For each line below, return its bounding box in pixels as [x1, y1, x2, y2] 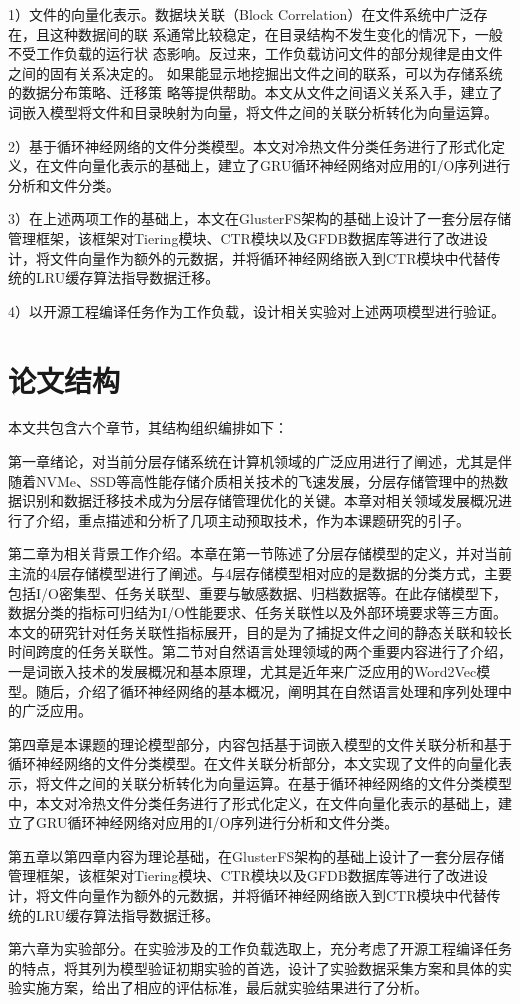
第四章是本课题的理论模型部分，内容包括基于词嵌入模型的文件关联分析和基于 [8, 733, 512, 754]
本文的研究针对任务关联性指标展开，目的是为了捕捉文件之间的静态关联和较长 [8, 621, 512, 642]
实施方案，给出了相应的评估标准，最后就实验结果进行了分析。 [21, 977, 428, 998]
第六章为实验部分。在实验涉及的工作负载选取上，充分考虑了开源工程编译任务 [8, 938, 512, 959]
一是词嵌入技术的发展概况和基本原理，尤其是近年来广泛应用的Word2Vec [8, 660, 477, 681]
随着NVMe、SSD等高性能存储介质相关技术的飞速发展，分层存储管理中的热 [8, 470, 495, 491]
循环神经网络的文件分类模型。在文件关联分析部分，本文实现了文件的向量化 [8, 753, 498, 774]
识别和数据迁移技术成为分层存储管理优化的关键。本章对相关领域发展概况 [21, 490, 498, 511]
